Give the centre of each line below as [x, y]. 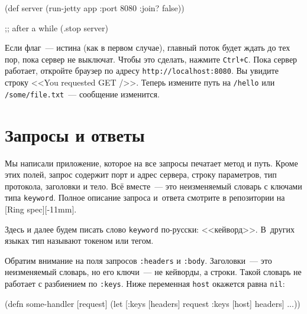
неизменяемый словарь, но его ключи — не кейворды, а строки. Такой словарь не [153, 272]
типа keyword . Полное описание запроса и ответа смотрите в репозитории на [145, 197]
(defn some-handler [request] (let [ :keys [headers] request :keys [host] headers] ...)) [153, 303]
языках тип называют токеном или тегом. [79, 241]
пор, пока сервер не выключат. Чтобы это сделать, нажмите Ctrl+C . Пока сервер [151, 59]
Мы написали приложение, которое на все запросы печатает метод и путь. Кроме [151, 163]
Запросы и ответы [75, 134]
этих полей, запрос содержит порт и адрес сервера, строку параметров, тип [141, 174]
